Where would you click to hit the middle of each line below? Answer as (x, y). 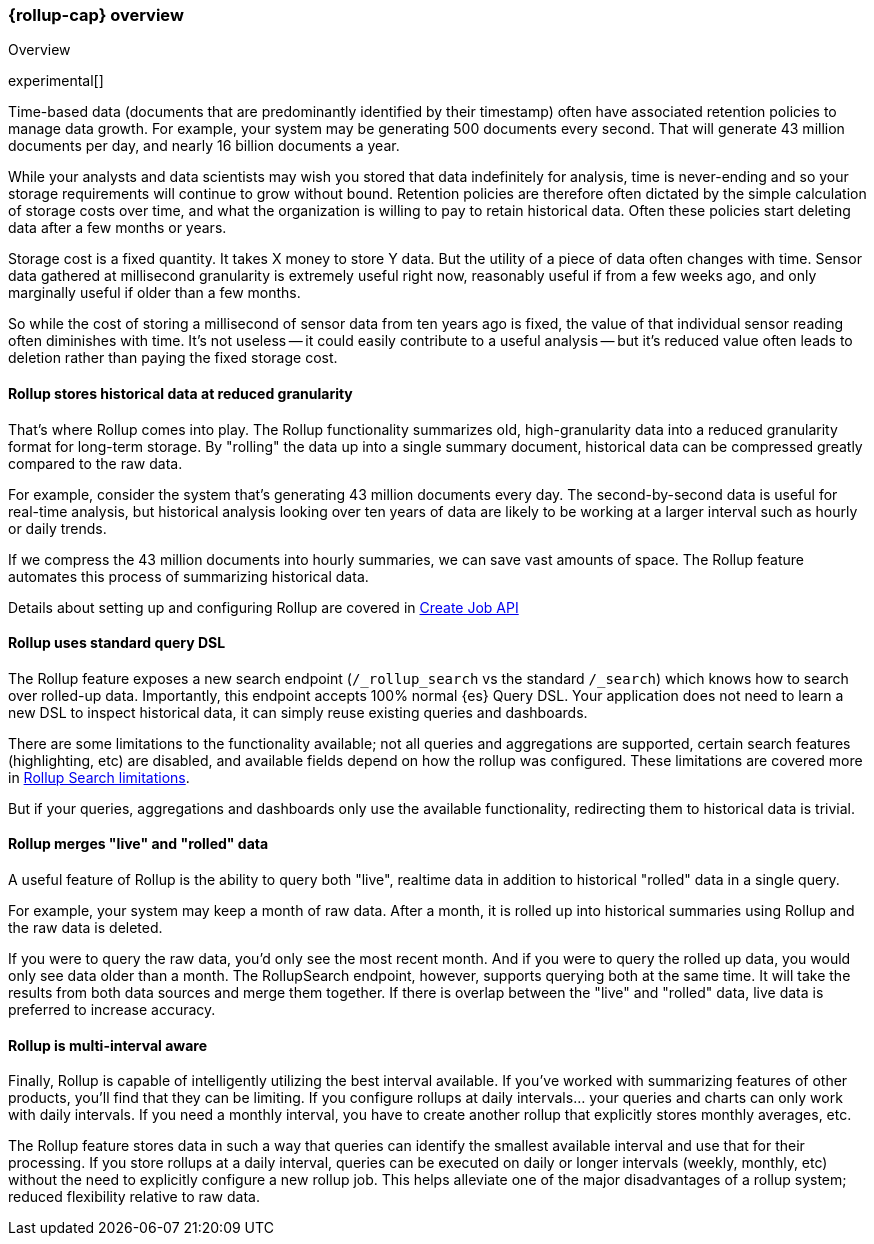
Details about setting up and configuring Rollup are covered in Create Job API (263, 607)
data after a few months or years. (117, 228)
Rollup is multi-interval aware (108, 1045)
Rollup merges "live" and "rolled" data (138, 844)
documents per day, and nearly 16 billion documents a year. (204, 146)
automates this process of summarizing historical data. (188, 576)
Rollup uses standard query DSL (117, 643)
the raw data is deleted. (85, 928)
